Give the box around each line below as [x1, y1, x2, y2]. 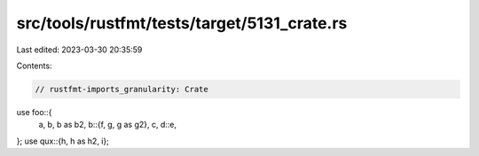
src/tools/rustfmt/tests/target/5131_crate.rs [16, 13, 348, 33]
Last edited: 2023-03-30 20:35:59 [16, 44, 143, 55]
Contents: [16, 60, 52, 71]
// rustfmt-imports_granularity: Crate [35, 84, 208, 94]
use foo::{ [16, 106, 52, 117]
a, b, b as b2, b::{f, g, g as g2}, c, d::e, [38, 120, 177, 130]
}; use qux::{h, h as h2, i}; [16, 136, 110, 146]
